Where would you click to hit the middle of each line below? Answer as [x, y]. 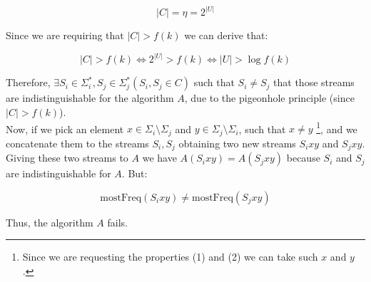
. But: [134, 173]
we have [159, 158]
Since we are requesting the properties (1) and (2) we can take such [170, 257]
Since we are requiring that [65, 35]
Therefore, [28, 82]
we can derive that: [226, 35]
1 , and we [337, 127]
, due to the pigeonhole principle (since [269, 98]
